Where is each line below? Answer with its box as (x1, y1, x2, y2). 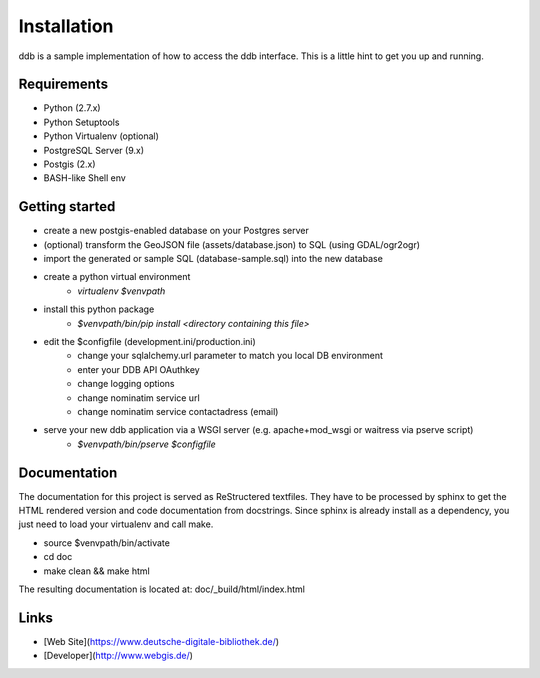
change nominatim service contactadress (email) (77, 406, 279, 417)
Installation (18, 15, 114, 37)
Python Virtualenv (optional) (43, 130, 160, 142)
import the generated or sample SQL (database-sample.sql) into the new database (43, 253, 384, 265)
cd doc (43, 551, 73, 563)
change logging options (77, 378, 175, 390)
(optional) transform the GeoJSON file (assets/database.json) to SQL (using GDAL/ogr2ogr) (43, 238, 420, 250)
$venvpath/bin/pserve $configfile (77, 438, 216, 450)
